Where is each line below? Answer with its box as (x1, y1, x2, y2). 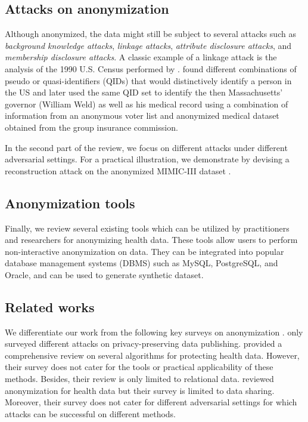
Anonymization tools (5, 193, 135, 212)
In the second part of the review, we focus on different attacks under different (5, 141, 288, 153)
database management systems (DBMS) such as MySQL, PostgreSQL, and (5, 257, 278, 269)
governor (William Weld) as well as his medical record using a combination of (5, 97, 288, 110)
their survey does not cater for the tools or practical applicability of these (5, 361, 273, 373)
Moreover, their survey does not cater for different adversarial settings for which (5, 396, 297, 408)
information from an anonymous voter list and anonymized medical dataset (5, 109, 279, 122)
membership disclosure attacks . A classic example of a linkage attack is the (5, 51, 277, 63)
